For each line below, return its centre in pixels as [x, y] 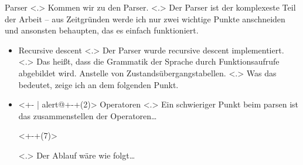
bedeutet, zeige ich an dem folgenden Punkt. [98, 84]
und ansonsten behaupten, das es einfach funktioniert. [102, 30]
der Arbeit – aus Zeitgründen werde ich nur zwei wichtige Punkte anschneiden [145, 18]
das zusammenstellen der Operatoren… [88, 115]
